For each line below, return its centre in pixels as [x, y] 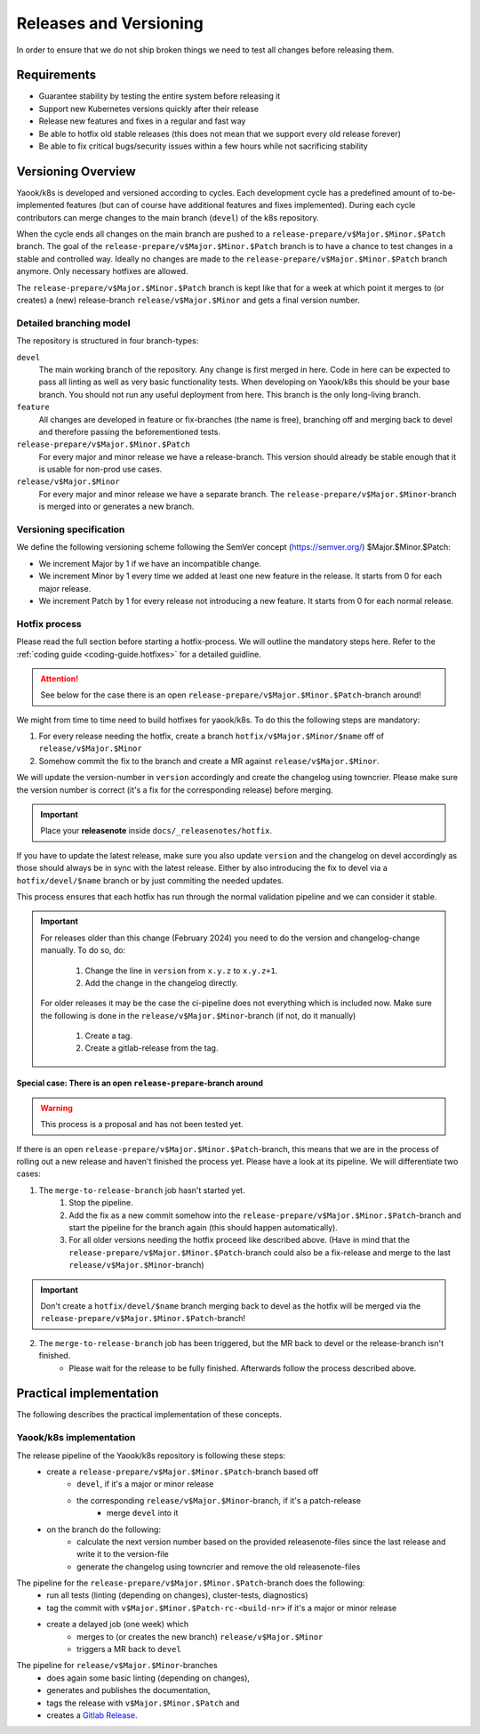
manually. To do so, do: [83, 950]
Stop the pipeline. [101, 1203]
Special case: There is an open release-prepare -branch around [140, 1083]
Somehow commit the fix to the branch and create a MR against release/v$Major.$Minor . [209, 761]
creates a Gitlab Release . [92, 1715]
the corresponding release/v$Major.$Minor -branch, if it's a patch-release [219, 1500]
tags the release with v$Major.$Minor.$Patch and [143, 1703]
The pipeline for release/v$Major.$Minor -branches [117, 1665]
